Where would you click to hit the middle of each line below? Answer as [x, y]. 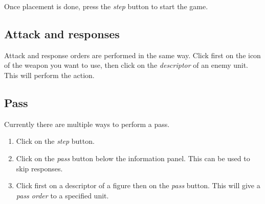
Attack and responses [62, 33]
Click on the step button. [55, 141]
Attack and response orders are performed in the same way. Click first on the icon [132, 55]
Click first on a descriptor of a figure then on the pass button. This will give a [138, 185]
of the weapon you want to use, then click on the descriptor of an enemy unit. [126, 65]
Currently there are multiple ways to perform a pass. [87, 124]
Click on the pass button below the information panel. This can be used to [133, 158]
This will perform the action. [49, 75]
